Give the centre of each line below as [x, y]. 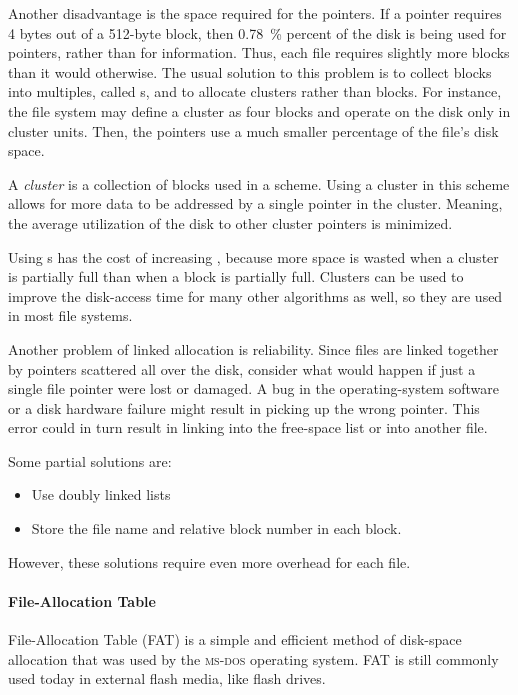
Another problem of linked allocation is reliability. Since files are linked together [253, 348]
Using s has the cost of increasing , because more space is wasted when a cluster [253, 256]
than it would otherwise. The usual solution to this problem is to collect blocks [250, 71]
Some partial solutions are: [90, 460]
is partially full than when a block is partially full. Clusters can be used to [236, 276]
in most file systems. [70, 315]
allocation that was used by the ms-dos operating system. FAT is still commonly [253, 658]
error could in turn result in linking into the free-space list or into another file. [248, 427]
